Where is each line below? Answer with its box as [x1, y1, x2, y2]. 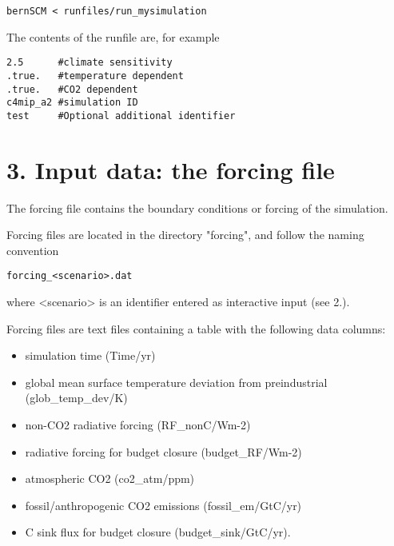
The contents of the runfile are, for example [6, 28, 220, 45]
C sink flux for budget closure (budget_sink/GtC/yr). [25, 524, 291, 540]
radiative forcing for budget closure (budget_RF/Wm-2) [25, 443, 302, 460]
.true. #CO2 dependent [6, 83, 138, 95]
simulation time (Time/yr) [25, 347, 156, 364]
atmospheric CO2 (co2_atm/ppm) [25, 470, 195, 487]
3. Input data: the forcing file [6, 153, 335, 185]
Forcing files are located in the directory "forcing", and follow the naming [6, 226, 364, 243]
